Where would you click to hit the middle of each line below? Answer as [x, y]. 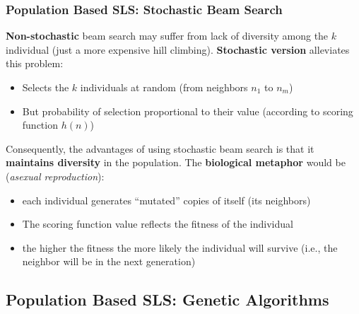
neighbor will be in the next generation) [109, 261]
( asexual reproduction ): [55, 176]
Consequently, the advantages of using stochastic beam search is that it [160, 148]
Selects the [46, 87]
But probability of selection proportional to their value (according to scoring [188, 111]
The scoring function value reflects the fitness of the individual [158, 224]
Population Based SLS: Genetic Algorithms [167, 300]
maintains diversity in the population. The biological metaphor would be [176, 162]
